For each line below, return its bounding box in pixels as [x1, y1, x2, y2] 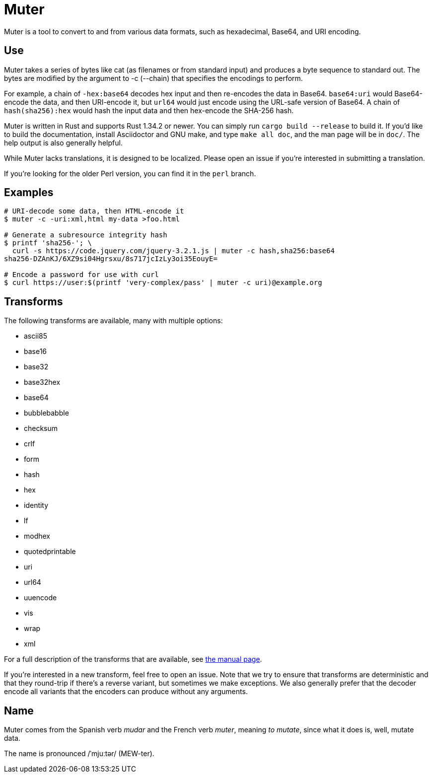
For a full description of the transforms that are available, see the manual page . [4, 655, 262, 664]
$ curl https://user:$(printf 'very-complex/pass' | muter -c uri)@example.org [4, 279, 322, 287]
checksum [24, 424, 58, 433]
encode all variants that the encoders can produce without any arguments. [4, 687, 248, 696]
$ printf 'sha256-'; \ [4, 239, 92, 247]
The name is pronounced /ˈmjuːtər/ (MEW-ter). [4, 749, 154, 758]
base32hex [24, 378, 61, 387]
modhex [24, 532, 50, 541]
